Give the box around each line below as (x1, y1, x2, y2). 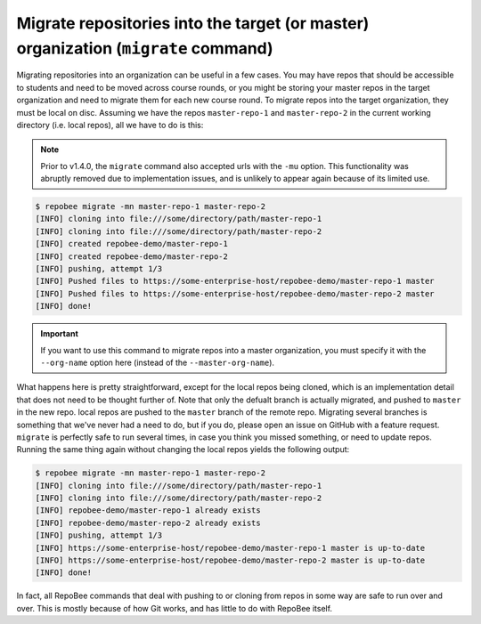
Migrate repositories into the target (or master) (16, 13, 370, 33)
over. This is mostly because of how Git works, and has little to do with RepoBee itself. (16, 603, 333, 613)
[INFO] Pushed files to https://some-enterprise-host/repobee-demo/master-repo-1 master (35, 276, 436, 287)
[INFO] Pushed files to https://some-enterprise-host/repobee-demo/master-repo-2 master (35, 288, 436, 298)
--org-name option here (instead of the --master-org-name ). (40, 357, 275, 368)
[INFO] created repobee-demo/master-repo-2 (35, 251, 229, 262)
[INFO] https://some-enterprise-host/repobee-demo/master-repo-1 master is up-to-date (35, 543, 426, 553)
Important (40, 328, 79, 339)
